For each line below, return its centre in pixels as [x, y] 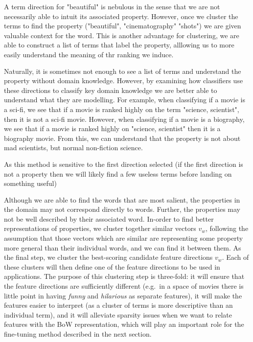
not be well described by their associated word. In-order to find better [109, 218]
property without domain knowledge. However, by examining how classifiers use [124, 80]
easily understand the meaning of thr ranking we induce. [89, 54]
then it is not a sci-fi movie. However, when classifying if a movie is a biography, [124, 119]
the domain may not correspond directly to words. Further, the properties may [122, 209]
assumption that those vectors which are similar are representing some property [124, 238]
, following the [227, 228]
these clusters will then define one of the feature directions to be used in [112, 266]
